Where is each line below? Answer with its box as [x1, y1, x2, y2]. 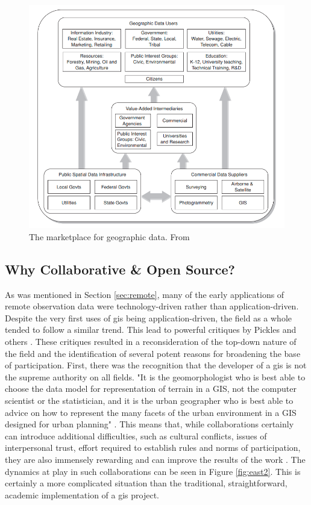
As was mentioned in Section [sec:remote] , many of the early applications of [5, 288, 284, 300]
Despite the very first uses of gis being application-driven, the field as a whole [5, 311, 292, 324]
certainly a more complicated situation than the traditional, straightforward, [5, 477, 287, 489]
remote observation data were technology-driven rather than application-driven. [5, 300, 299, 312]
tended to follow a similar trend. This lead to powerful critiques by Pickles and [5, 323, 297, 336]
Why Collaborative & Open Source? [5, 259, 235, 278]
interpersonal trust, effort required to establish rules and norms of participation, [5, 441, 301, 454]
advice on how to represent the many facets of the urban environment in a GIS [5, 406, 297, 418]
